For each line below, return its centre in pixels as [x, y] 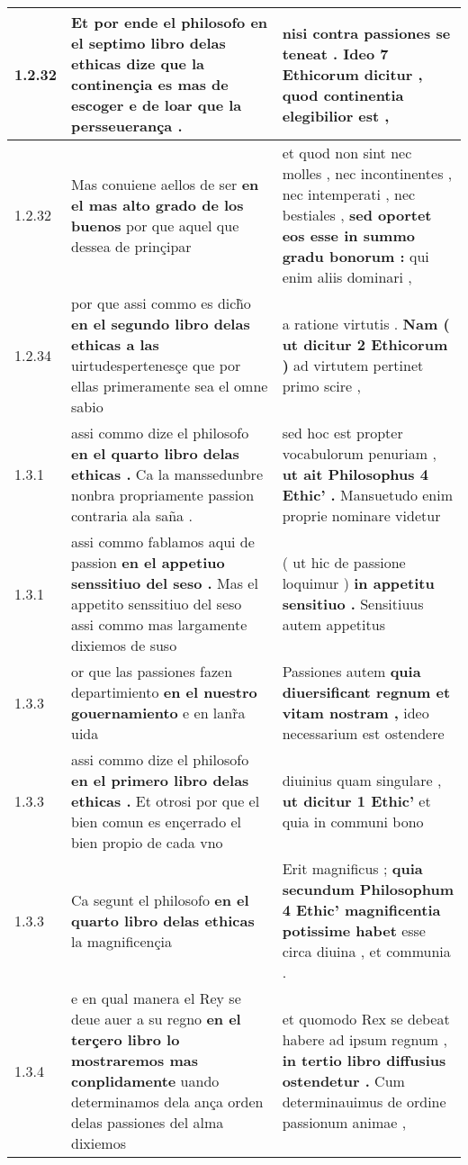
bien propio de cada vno [147, 842]
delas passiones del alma [148, 1122]
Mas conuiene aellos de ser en [165, 184]
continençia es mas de [150, 84]
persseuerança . [127, 126]
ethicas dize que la [138, 63]
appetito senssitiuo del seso [157, 604]
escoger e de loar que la [157, 105]
